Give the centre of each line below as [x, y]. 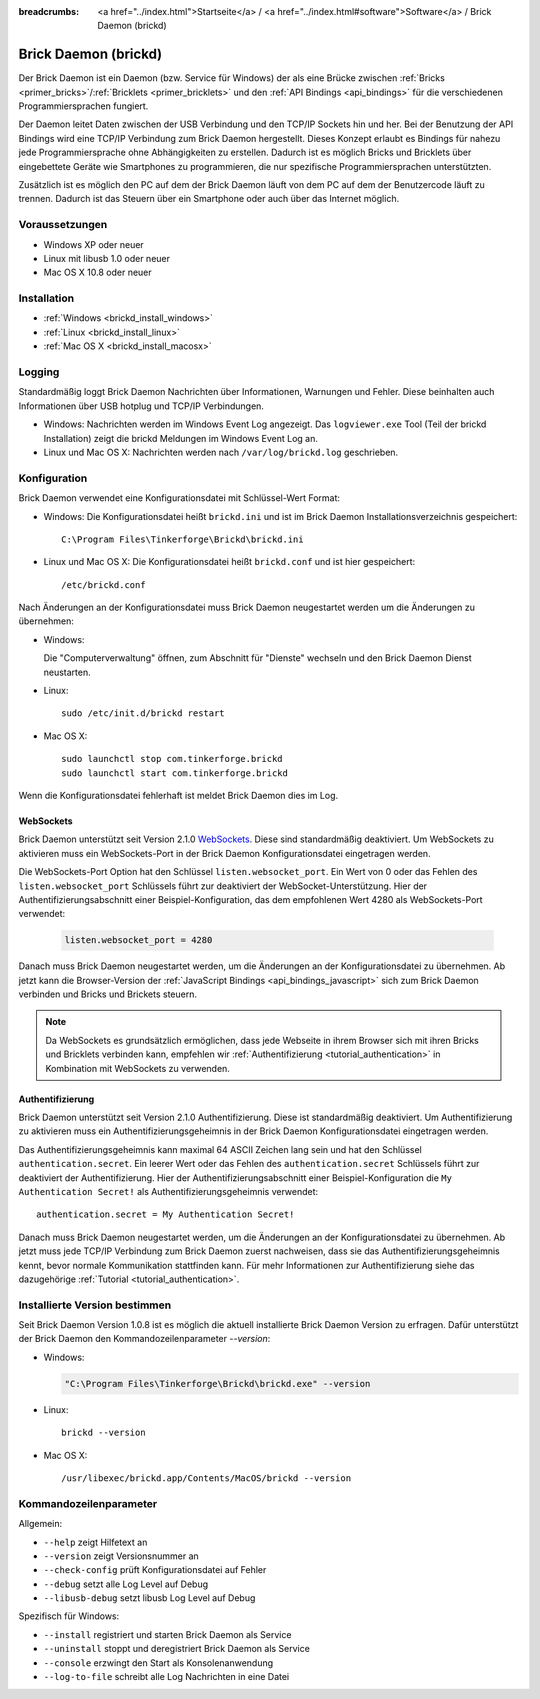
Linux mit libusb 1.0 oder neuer [106, 258]
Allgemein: [40, 1524]
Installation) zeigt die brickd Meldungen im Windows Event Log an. [181, 438]
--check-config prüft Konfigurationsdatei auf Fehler [155, 1570]
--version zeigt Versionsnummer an [121, 1556]
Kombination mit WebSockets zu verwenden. [137, 1068]
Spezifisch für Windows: [69, 1616]
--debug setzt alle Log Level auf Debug [126, 1584]
